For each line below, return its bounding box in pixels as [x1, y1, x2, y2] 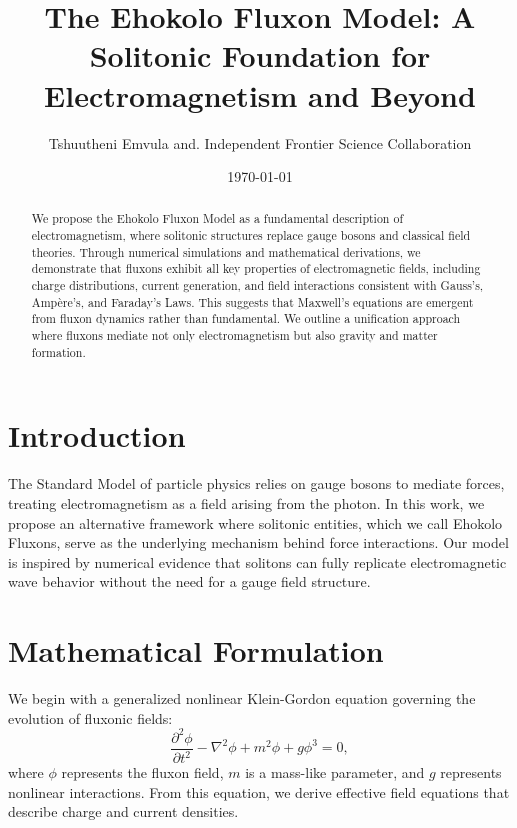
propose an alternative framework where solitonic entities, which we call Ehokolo [8, 512, 503, 533]
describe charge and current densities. [8, 801, 239, 822]
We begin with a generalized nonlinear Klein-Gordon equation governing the [8, 688, 476, 709]
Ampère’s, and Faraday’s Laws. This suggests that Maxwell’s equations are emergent [31, 293, 474, 310]
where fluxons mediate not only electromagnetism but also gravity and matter [31, 327, 438, 344]
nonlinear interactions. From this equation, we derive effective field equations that [8, 781, 510, 802]
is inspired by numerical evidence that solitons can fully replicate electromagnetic [8, 551, 507, 572]
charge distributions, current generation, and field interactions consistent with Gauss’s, [31, 277, 484, 294]
